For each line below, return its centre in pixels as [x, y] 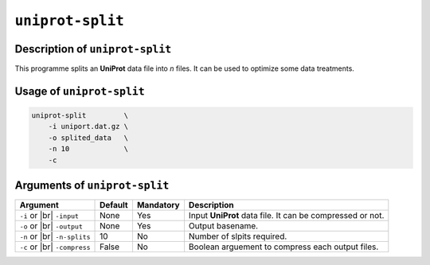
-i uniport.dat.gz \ [88, 127]
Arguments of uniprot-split [92, 186]
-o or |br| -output [51, 226]
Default [114, 205]
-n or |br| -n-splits [55, 236]
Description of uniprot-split [93, 49]
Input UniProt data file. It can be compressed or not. [286, 216]
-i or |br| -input [49, 216]
